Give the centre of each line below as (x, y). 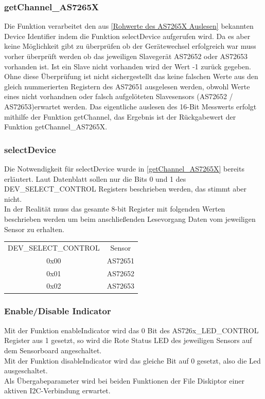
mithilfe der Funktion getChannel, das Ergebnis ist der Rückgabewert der (120, 116)
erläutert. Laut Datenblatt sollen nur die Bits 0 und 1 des (95, 178)
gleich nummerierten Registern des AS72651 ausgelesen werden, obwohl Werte (127, 86)
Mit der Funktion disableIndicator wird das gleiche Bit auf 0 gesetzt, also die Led (132, 360)
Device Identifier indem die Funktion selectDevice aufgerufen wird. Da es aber (127, 36)
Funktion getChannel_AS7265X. (56, 127)
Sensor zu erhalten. (34, 229)
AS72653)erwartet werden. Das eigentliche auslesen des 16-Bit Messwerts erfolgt (130, 106)
